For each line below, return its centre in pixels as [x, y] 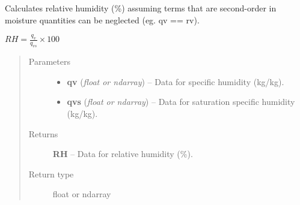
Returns [43, 133]
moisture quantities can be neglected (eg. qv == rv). [102, 19]
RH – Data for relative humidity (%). [123, 154]
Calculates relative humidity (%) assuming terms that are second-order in [141, 8]
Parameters [49, 61]
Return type [51, 174]
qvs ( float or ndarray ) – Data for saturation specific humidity [181, 102]
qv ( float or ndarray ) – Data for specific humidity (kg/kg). [176, 81]
